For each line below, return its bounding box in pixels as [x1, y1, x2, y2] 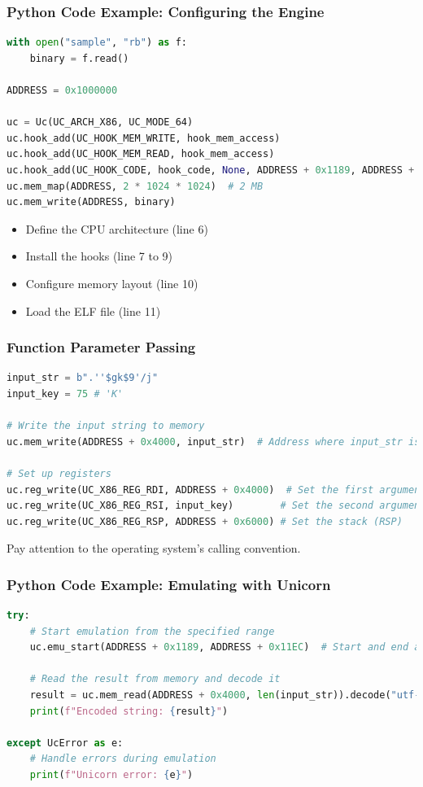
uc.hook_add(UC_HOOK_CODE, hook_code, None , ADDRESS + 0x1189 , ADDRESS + [7, 164, 415, 176]
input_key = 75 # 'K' [7, 387, 124, 400]
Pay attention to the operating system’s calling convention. [7, 540, 301, 557]
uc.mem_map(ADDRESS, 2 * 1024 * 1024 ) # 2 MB [7, 180, 264, 192]
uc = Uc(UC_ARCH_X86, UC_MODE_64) [7, 116, 194, 129]
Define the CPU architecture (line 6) [25, 220, 208, 237]
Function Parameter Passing [7, 337, 196, 357]
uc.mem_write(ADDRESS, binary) [7, 196, 176, 208]
